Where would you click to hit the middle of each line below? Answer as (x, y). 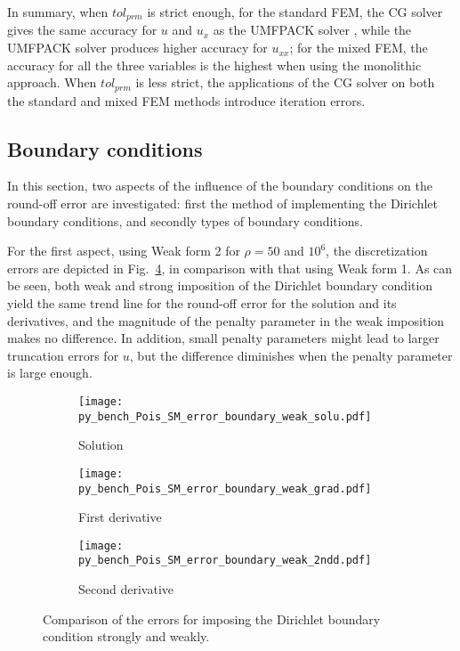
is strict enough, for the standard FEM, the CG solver (295, 12)
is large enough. (50, 373)
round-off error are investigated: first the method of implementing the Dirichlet (223, 203)
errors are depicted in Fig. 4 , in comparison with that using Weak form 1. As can (230, 268)
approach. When (52, 82)
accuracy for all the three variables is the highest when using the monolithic (214, 65)
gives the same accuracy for (82, 30)
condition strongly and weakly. (126, 636)
